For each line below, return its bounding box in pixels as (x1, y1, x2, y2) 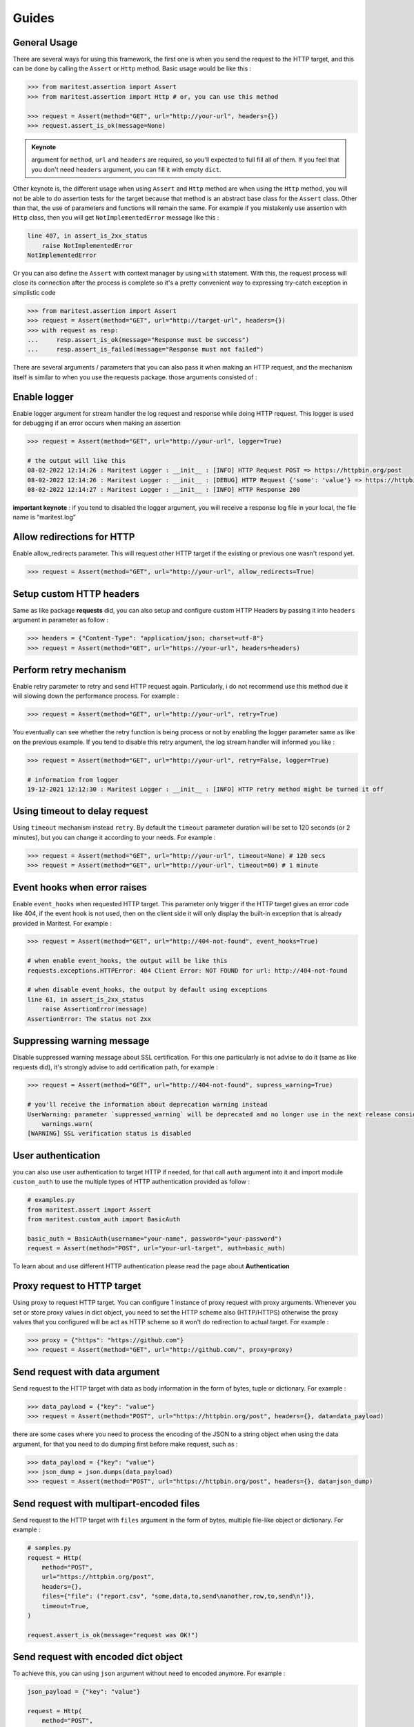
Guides (12, 10, 55, 26)
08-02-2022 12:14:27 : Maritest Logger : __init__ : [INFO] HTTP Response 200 (27, 486, 300, 494)
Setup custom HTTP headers (12, 588, 140, 600)
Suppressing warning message (12, 1035, 150, 1047)
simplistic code (12, 288, 56, 296)
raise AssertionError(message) (41, 1005, 148, 1013)
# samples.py (27, 1544, 72, 1552)
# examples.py (27, 1196, 75, 1204)
